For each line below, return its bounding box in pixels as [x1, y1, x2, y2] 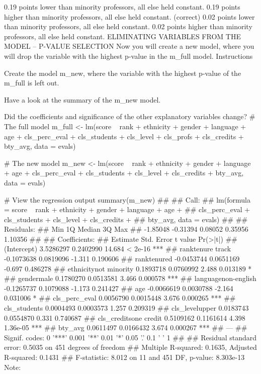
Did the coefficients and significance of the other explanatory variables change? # [4, 111, 255, 122]
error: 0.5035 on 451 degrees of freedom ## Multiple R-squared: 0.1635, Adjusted [4, 342, 257, 352]
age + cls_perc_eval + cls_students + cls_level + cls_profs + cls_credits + [4, 131, 244, 141]
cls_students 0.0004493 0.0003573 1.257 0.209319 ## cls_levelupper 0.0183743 [4, 303, 249, 313]
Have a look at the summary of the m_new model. [4, 94, 161, 105]
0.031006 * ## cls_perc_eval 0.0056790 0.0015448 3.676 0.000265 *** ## [4, 293, 236, 303]
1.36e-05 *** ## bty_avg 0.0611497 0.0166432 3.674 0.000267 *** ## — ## [4, 322, 247, 333]
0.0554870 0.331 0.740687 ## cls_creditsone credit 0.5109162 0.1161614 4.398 [4, 312, 245, 323]
